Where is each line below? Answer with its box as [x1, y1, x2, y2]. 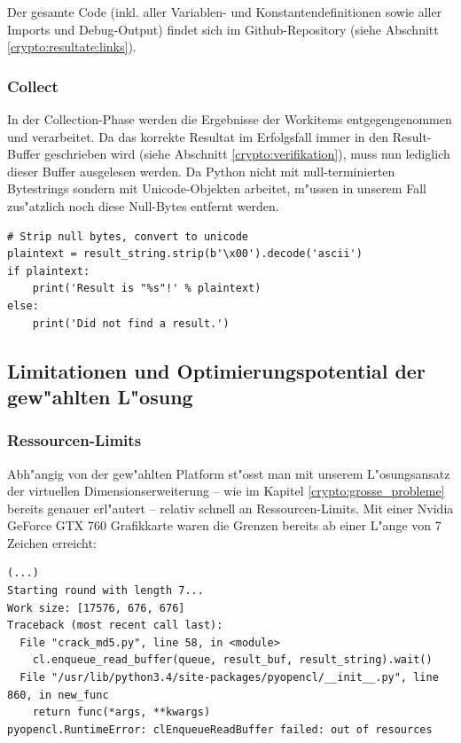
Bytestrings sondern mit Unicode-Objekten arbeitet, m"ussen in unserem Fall [7, 179, 426, 198]
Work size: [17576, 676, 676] [7, 601, 185, 614]
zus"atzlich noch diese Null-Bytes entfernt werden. [7, 196, 279, 215]
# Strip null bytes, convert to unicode [7, 230, 249, 243]
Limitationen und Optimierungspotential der [7, 356, 426, 384]
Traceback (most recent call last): [7, 619, 223, 632]
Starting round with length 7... [7, 584, 204, 598]
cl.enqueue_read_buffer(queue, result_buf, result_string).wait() [32, 653, 433, 667]
